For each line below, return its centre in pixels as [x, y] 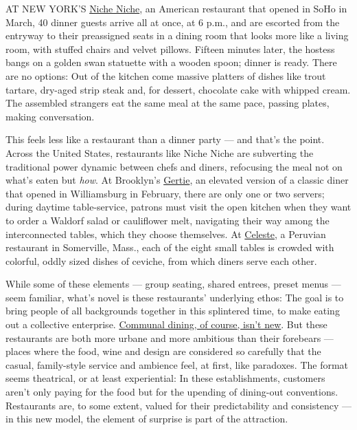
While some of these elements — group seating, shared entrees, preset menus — [173, 284]
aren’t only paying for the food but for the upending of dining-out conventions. [172, 392]
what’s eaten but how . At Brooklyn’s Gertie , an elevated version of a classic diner [177, 180]
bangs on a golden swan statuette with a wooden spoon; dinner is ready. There [171, 62]
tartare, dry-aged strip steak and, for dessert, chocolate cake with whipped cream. [178, 89]
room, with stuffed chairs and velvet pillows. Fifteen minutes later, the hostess [170, 49]
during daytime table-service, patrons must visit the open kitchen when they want [178, 207]
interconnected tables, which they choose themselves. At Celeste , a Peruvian [166, 234]
